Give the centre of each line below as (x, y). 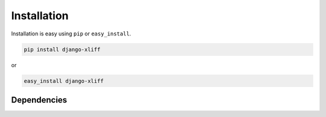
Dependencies (39, 100)
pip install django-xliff (62, 49)
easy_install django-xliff (64, 81)
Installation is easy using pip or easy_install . (71, 34)
